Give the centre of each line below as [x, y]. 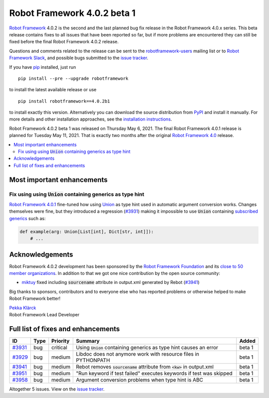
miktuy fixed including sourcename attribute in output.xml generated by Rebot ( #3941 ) [111, 282]
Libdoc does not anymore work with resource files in [137, 354]
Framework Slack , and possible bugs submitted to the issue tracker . [79, 58]
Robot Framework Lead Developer [44, 314]
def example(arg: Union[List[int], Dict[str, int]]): [87, 231]
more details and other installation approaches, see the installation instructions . [91, 119]
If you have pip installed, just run [43, 67]
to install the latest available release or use [53, 90]
